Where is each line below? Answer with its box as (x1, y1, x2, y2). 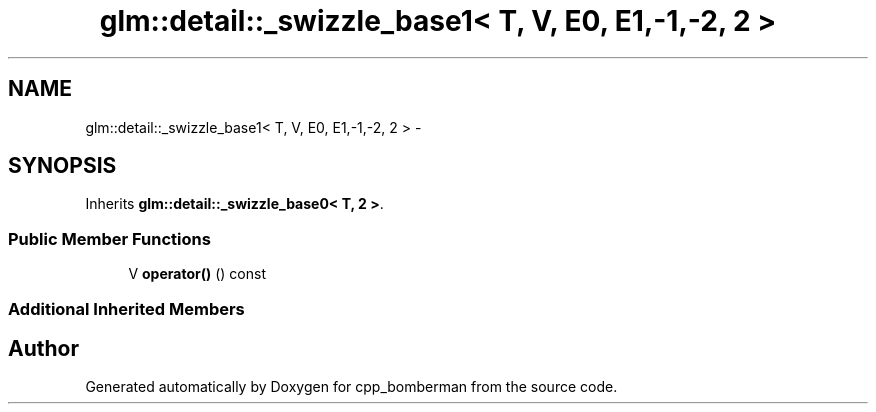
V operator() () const (128, 265, 266, 283)
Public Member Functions (8, 228, 211, 249)
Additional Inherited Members (8, 298, 245, 319)
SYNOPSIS (8, 153, 117, 179)
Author (8, 335, 79, 361)
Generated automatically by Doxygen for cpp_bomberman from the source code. (85, 378, 618, 396)
